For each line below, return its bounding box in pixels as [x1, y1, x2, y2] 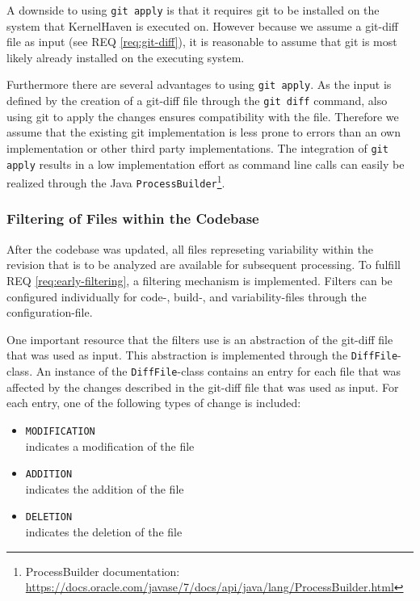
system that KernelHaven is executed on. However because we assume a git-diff [6, 17, 398, 34]
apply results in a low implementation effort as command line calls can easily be [6, 155, 405, 172]
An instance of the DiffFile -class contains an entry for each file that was [36, 363, 401, 379]
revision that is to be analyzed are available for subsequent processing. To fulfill [6, 256, 401, 273]
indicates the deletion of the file [25, 523, 183, 540]
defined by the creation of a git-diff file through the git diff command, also [6, 92, 388, 109]
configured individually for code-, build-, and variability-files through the [6, 288, 367, 305]
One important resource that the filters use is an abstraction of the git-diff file [6, 330, 393, 347]
